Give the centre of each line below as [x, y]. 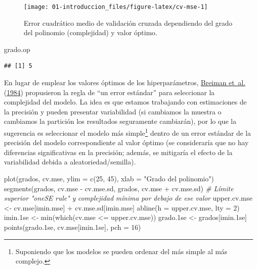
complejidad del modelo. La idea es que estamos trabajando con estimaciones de [125, 102]
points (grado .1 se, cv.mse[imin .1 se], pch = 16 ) [72, 227]
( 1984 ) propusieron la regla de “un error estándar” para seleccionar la [109, 92]
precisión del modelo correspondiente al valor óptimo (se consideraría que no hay [126, 142]
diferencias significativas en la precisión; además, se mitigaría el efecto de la [118, 152]
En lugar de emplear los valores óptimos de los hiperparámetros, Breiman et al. [125, 82]
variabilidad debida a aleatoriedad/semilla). [70, 162]
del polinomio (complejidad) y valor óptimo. [90, 32]
